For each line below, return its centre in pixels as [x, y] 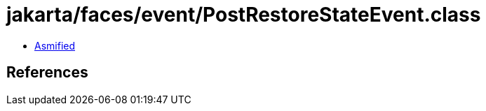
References [47, 73]
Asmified [55, 45]
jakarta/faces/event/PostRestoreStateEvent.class [244, 15]
